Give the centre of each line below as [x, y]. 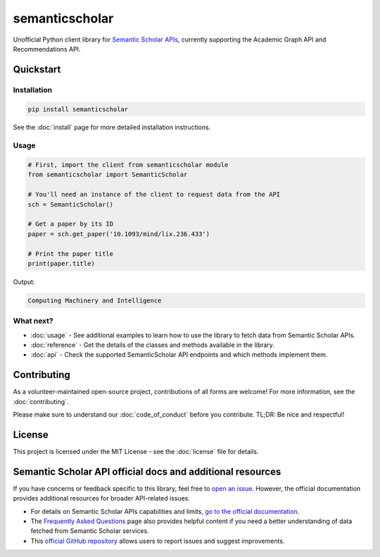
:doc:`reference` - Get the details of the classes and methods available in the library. [152, 345]
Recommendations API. [47, 49]
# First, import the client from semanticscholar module [128, 165]
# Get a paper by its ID [71, 224]
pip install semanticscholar [78, 109]
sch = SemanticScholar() [71, 204]
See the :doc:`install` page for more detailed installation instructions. [112, 128]
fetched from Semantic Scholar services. [90, 531]
